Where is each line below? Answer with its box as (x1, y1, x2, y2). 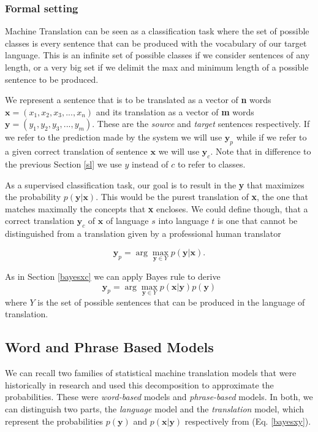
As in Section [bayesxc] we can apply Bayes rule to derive (5, 269, 221, 282)
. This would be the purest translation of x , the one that (96, 190, 308, 203)
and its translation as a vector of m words (96, 105, 254, 118)
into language (158, 214, 209, 227)
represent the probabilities (5, 414, 104, 427)
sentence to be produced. (5, 72, 99, 85)
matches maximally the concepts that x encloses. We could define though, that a (5, 202, 308, 215)
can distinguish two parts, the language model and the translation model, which (5, 402, 305, 415)
